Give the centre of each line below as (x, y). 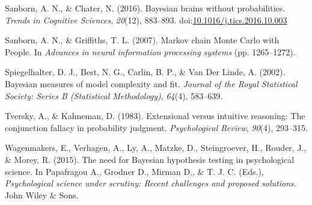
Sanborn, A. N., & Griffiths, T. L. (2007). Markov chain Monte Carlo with (142, 40)
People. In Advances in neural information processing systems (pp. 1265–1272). (150, 51)
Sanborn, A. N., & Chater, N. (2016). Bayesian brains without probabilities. (145, 8)
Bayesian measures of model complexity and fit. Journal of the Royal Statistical (151, 83)
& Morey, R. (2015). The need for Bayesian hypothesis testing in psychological (150, 159)
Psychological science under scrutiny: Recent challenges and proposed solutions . (151, 183)
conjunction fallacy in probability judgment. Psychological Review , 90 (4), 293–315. (156, 127)
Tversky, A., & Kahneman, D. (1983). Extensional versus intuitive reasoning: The (155, 116)
